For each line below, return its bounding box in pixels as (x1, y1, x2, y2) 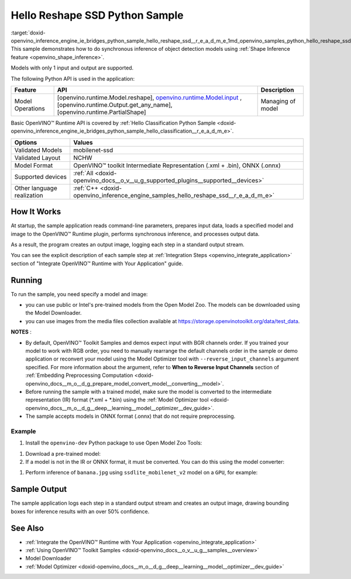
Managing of (260, 97, 296, 105)
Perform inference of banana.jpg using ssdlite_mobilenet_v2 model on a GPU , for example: (25, 469, 258, 476)
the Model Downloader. (25, 310, 82, 317)
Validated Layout (14, 154, 61, 162)
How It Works (11, 207, 61, 217)
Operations (14, 104, 45, 112)
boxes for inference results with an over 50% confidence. (11, 508, 150, 515)
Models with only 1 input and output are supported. (11, 64, 134, 71)
